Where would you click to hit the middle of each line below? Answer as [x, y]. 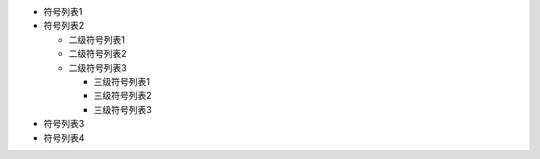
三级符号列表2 [122, 96]
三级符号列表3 [122, 109]
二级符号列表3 [97, 67]
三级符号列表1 [121, 81]
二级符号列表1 [96, 39]
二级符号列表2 [97, 54]
